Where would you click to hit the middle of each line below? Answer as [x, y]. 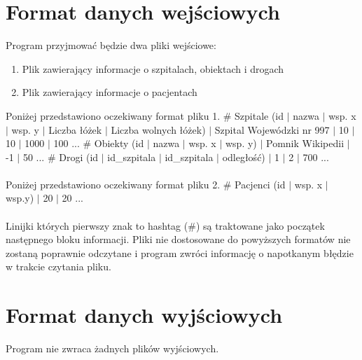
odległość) [244, 157]
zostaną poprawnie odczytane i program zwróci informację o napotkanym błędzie [180, 252]
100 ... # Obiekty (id [99, 143]
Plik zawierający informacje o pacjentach [110, 92]
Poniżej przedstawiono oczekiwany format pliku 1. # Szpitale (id [145, 115]
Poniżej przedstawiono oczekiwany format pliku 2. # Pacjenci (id [146, 184]
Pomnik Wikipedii [305, 143]
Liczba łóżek [75, 129]
